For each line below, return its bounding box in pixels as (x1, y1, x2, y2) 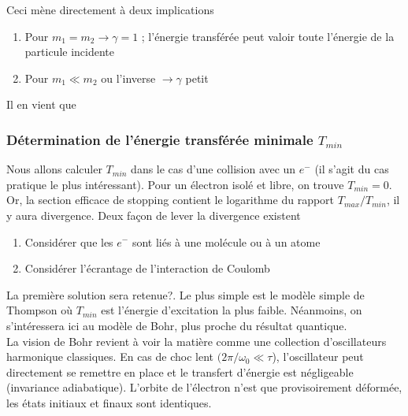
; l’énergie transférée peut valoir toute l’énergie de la (141, 28, 395, 44)
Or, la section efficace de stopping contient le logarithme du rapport (6, 191, 335, 208)
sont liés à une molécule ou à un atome (132, 233, 321, 250)
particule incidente (24, 43, 115, 60)
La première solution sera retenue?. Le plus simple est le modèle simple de (6, 286, 365, 303)
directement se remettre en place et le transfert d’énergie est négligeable (6, 363, 354, 380)
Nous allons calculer (6, 161, 102, 177)
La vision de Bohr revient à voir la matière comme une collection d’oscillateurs (6, 332, 387, 349)
